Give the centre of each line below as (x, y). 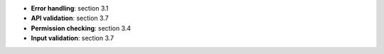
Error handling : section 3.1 (70, 8)
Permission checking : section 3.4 (81, 28)
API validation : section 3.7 (70, 18)
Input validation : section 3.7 (72, 38)
